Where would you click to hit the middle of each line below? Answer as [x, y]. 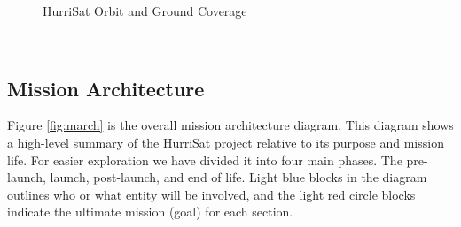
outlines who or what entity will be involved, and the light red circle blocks [211, 194]
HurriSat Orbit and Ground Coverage [145, 11]
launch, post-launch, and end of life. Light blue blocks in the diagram [238, 177]
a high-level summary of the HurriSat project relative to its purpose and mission [226, 142]
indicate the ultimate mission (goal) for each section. [150, 212]
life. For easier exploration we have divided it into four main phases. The [205, 159]
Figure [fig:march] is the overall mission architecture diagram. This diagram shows [230, 125]
